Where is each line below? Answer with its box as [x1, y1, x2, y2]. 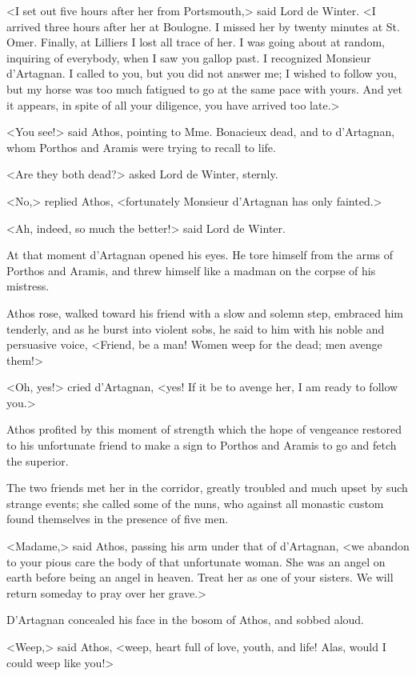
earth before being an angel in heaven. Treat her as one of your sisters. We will [6, 569, 394, 586]
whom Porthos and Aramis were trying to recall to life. [6, 138, 276, 155]
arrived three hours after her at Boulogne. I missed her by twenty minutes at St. [6, 18, 400, 34]
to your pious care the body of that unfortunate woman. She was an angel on [6, 553, 386, 570]
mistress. [6, 278, 50, 294]
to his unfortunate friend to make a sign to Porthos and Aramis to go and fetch [6, 437, 397, 454]
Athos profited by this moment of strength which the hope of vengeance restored [6, 421, 402, 438]
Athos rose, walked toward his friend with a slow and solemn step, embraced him [6, 304, 404, 321]
